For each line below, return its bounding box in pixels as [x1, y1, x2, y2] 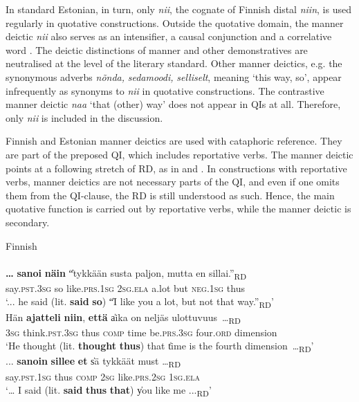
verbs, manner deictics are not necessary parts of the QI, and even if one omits [6, 174, 340, 189]
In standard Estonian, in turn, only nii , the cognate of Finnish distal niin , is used [6, 2, 351, 16]
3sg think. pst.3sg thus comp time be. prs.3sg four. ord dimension [6, 325, 277, 339]
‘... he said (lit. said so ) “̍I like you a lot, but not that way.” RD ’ [6, 294, 274, 311]
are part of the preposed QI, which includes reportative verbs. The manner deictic [6, 147, 353, 161]
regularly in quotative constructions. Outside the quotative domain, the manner [6, 15, 344, 30]
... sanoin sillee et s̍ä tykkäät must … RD [6, 354, 181, 370]
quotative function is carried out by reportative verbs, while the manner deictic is [6, 201, 351, 216]
